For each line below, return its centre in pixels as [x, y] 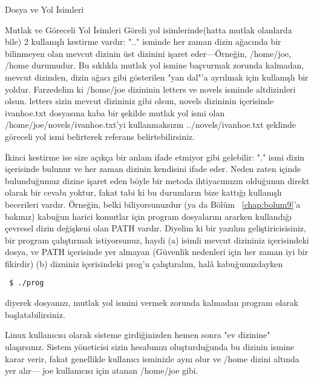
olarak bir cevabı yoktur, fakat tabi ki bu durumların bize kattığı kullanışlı [143, 192]
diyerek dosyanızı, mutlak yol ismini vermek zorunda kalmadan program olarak [152, 303]
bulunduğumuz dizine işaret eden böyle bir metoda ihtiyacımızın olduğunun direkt [157, 180]
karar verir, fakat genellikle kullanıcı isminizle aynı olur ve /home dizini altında [152, 358]
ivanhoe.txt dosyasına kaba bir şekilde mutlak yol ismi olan [115, 112]
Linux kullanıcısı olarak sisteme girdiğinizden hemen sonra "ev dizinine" [138, 335]
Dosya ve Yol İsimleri [44, 9]
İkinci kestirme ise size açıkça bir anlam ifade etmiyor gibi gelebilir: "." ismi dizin [155, 157]
